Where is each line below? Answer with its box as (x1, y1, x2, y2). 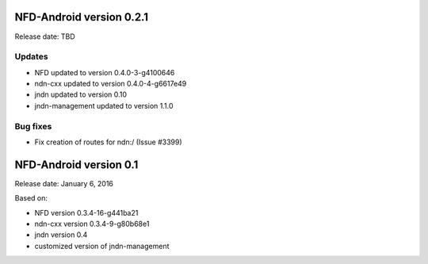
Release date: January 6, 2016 (14, 178, 114, 188)
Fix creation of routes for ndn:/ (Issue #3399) (34, 137, 182, 147)
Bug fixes (14, 121, 52, 132)
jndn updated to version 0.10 (34, 90, 127, 99)
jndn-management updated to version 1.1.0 (34, 101, 174, 110)
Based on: (14, 193, 48, 203)
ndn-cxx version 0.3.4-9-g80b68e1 (34, 219, 150, 229)
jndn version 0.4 (34, 230, 88, 239)
